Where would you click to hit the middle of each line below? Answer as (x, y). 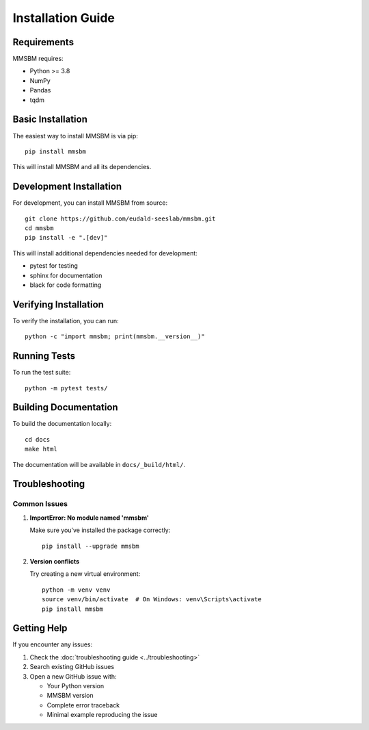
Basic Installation (50, 119)
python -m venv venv (76, 590)
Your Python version (76, 685)
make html (41, 449)
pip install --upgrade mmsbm (91, 546)
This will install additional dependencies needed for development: (105, 253)
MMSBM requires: (38, 59)
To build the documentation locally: (62, 424)
